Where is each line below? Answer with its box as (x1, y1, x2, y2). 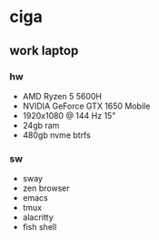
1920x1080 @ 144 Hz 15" (22, 110, 116, 120)
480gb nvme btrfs (22, 130, 91, 141)
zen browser (22, 183, 70, 193)
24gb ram (22, 120, 60, 130)
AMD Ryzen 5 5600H (22, 90, 103, 101)
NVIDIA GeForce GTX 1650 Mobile (22, 100, 151, 111)
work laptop (9, 43, 79, 58)
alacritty (22, 212, 55, 223)
